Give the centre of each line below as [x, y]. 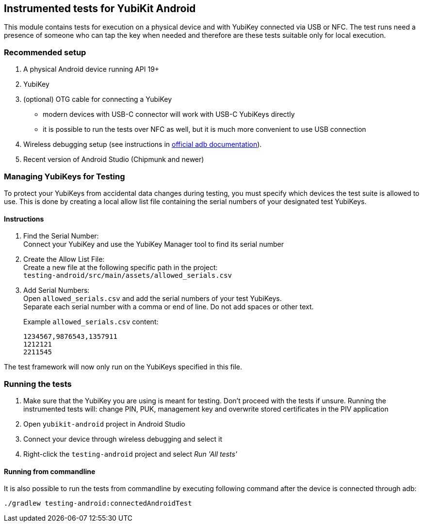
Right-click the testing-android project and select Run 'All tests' [130, 454]
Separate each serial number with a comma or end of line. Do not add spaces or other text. [169, 307]
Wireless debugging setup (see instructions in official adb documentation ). [143, 144]
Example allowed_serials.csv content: [91, 322]
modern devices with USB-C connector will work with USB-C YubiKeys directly [169, 114]
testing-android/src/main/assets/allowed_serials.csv [128, 276]
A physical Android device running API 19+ [91, 69]
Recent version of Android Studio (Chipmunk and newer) [114, 159]
